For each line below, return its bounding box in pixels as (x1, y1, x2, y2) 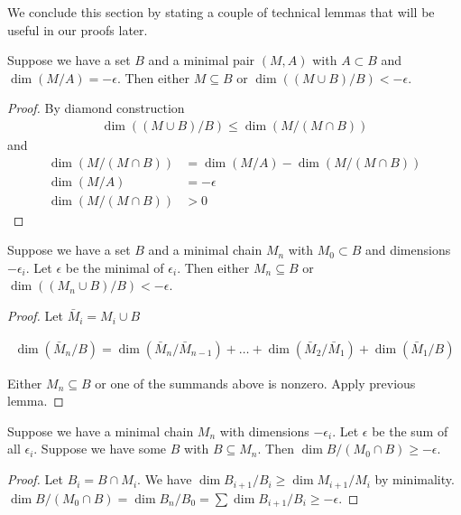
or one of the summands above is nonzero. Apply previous (95, 373, 416, 392)
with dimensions (219, 421, 309, 440)
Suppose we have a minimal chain (7, 421, 194, 440)
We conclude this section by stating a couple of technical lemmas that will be (7, 3, 435, 21)
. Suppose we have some (33, 439, 167, 458)
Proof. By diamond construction (7, 98, 185, 117)
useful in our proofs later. (7, 20, 148, 39)
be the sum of (372, 421, 448, 440)
